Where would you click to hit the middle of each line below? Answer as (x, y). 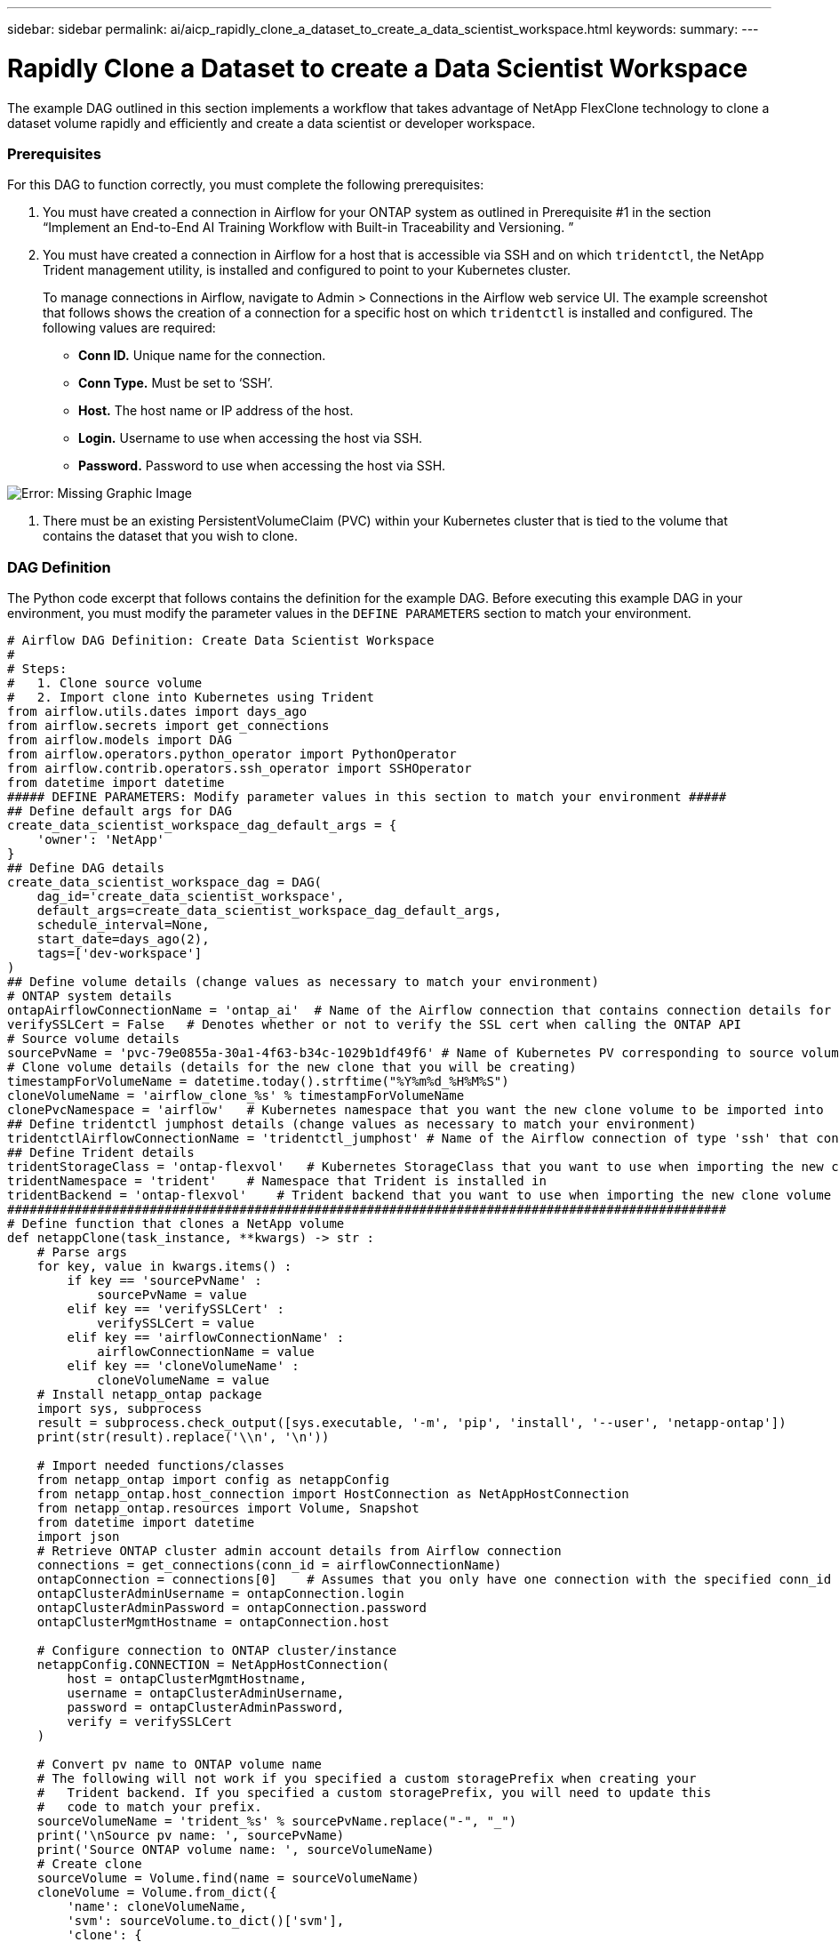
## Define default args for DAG (120, 811)
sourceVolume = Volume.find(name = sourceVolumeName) (228, 1878)
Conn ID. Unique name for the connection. (202, 356)
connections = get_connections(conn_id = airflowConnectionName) (269, 1565)
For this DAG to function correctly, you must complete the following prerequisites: (246, 185)
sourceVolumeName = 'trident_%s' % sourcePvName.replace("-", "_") (277, 1821)
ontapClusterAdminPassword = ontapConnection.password (232, 1608)
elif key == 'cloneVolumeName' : (183, 1366)
